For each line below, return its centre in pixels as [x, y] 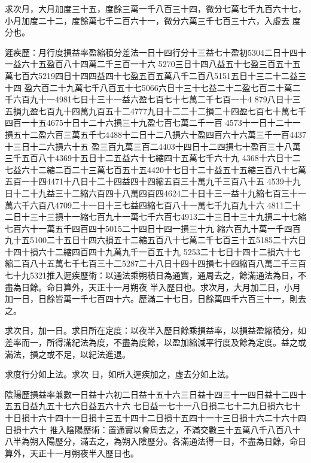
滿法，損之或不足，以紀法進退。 [68, 354]
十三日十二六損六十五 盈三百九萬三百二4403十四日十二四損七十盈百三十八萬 [153, 146]
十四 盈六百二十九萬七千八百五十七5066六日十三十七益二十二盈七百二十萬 [149, 87]
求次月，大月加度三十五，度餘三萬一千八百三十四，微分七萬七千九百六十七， [155, 8]
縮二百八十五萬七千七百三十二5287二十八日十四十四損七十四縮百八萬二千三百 [155, 263]
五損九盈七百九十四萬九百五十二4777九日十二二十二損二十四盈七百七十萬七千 [155, 111]
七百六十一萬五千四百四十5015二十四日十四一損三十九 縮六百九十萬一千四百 [153, 228]
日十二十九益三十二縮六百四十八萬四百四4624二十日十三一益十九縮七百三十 [151, 193]
